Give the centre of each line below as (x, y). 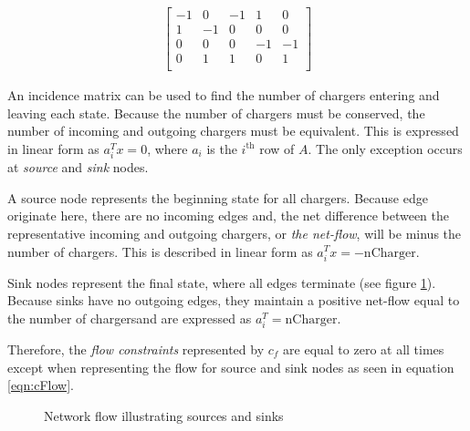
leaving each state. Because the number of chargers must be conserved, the (216, 113)
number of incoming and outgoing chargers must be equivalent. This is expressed (233, 131)
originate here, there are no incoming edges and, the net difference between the (229, 215)
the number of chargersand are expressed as (130, 318)
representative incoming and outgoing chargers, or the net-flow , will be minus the (235, 233)
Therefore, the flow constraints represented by (136, 349)
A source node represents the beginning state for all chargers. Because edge (218, 197)
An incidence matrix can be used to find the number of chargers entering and (224, 95)
